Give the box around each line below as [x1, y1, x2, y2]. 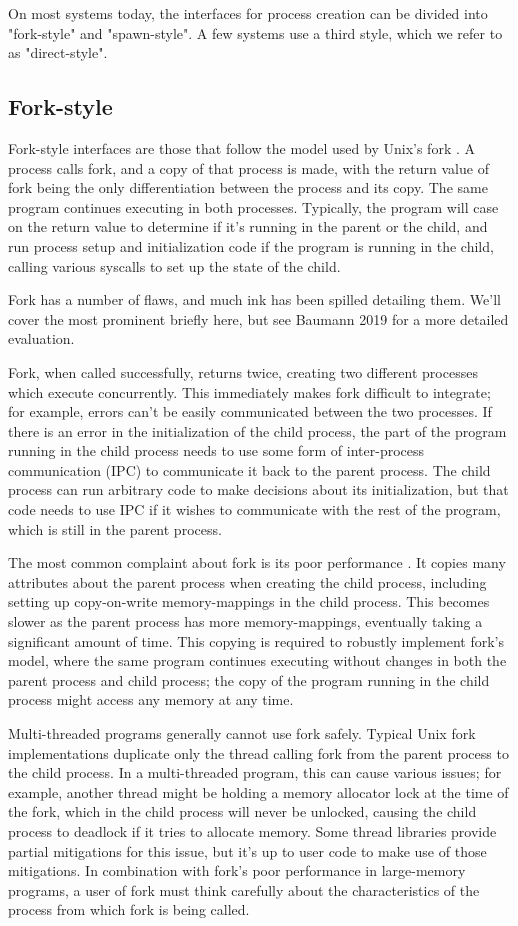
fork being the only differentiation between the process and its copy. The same [8, 177, 488, 198]
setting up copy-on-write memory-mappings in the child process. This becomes [8, 591, 490, 612]
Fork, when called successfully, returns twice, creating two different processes [8, 361, 478, 382]
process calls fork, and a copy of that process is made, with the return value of [8, 157, 489, 178]
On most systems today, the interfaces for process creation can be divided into [8, 3, 488, 23]
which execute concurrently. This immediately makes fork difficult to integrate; [8, 381, 491, 402]
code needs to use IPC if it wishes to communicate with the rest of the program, [8, 499, 501, 520]
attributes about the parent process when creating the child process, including [8, 571, 487, 592]
